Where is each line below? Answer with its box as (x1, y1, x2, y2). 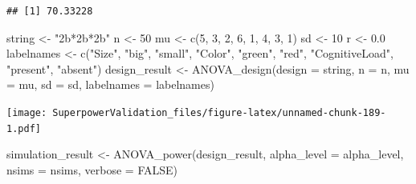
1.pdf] (6, 122, 41, 134)
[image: (6, 106, 47, 118)
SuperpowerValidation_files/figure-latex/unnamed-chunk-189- (52, 106, 386, 118)
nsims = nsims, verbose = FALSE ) (6, 161, 177, 178)
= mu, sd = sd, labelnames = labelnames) (6, 76, 214, 93)
